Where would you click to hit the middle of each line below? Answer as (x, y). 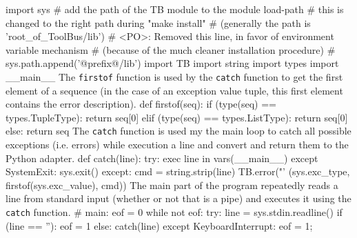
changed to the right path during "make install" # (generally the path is (158, 22)
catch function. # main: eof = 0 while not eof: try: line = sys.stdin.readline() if (174, 212)
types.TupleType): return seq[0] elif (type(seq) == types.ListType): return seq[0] (177, 117)
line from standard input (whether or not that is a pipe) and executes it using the (178, 198)
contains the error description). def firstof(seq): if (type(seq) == (141, 104)
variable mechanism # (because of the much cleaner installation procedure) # (171, 49)
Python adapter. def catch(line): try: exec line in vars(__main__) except (162, 158)
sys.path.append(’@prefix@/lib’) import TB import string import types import (172, 63)
